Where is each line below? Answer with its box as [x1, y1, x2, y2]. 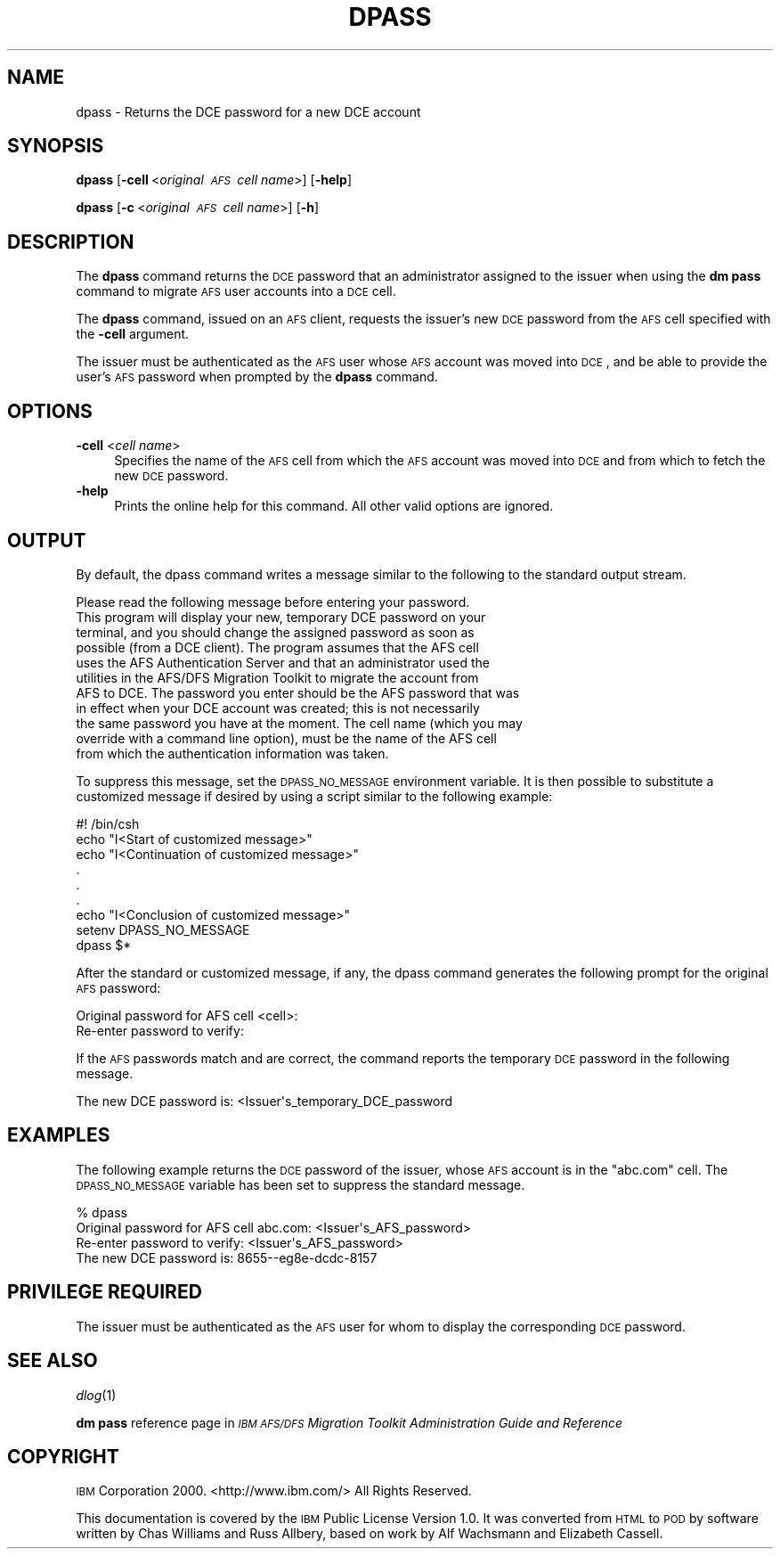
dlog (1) [76, 1387, 117, 1403]
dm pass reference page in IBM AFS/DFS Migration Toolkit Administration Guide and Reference [76, 1414, 623, 1430]
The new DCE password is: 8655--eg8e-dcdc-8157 [76, 1249, 378, 1265]
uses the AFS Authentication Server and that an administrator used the [76, 654, 490, 670]
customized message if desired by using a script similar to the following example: [76, 788, 553, 804]
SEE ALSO [7, 1349, 98, 1372]
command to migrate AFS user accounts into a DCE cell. [76, 283, 396, 299]
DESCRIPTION [7, 230, 134, 253]
